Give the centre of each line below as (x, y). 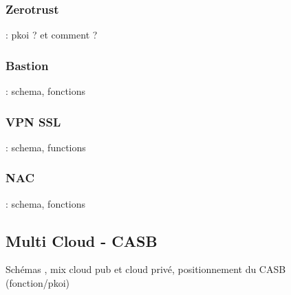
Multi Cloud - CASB (82, 240)
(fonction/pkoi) (37, 283)
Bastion (27, 65)
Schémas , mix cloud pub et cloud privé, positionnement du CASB (146, 269)
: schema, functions (46, 147)
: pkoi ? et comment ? (52, 35)
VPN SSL (33, 121)
